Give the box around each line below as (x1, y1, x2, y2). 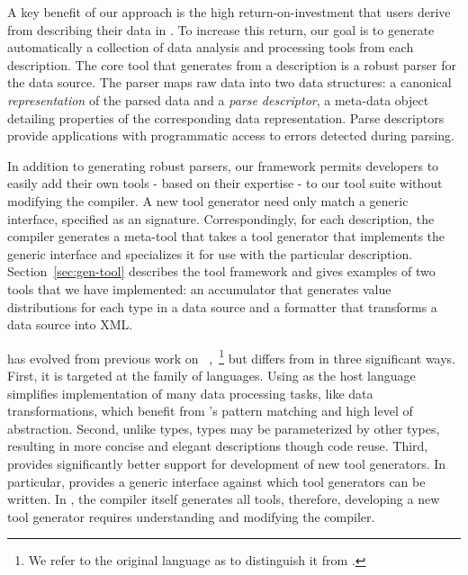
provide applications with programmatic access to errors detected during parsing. (7, 126, 454, 145)
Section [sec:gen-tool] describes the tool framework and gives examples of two (7, 262, 436, 281)
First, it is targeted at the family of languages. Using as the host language (7, 365, 416, 384)
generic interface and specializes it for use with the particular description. (7, 244, 413, 263)
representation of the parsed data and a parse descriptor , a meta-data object (7, 90, 429, 109)
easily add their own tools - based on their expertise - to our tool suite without (7, 174, 443, 193)
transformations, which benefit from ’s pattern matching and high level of (7, 401, 413, 420)
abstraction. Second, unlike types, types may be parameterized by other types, (7, 418, 440, 437)
